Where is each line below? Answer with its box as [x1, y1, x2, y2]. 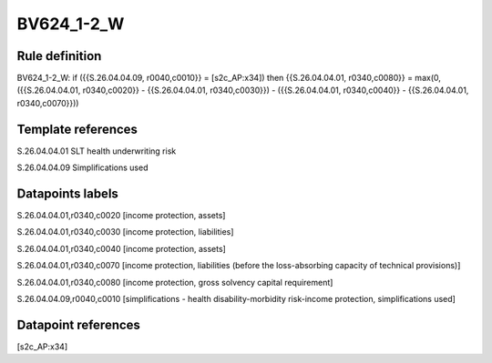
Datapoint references [16, 317, 141, 332]
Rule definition [16, 48, 102, 64]
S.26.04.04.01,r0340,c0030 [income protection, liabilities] [16, 227, 234, 237]
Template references [16, 121, 138, 136]
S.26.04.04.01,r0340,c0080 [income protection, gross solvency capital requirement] [16, 277, 333, 287]
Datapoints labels [16, 186, 118, 201]
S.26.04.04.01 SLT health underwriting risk [16, 146, 177, 156]
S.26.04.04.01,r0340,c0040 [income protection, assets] [16, 243, 227, 254]
